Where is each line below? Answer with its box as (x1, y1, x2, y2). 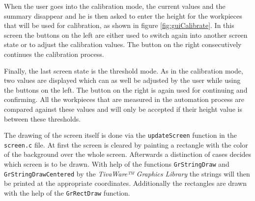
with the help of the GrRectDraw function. (4, 187, 130, 198)
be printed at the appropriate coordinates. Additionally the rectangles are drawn (4, 178, 247, 188)
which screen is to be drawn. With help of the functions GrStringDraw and (4, 159, 229, 169)
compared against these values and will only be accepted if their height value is (4, 103, 242, 114)
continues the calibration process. (4, 49, 104, 59)
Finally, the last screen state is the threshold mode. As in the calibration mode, (4, 65, 243, 75)
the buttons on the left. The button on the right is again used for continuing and (4, 84, 248, 95)
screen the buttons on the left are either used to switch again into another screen (4, 29, 248, 40)
